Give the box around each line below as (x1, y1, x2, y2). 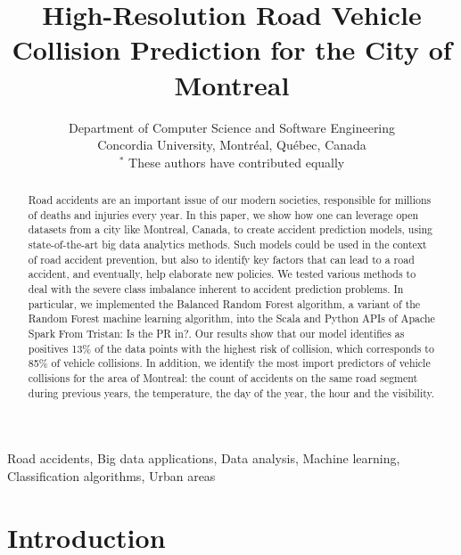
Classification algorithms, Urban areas (7, 466, 216, 485)
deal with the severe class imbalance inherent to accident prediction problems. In (28, 282, 404, 297)
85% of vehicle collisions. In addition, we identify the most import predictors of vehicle (28, 355, 431, 371)
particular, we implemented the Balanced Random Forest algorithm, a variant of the (28, 296, 421, 311)
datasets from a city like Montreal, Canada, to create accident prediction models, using (28, 222, 433, 237)
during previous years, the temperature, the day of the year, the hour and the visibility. (28, 385, 435, 400)
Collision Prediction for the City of (12, 31, 452, 68)
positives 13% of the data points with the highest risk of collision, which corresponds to (28, 340, 434, 355)
